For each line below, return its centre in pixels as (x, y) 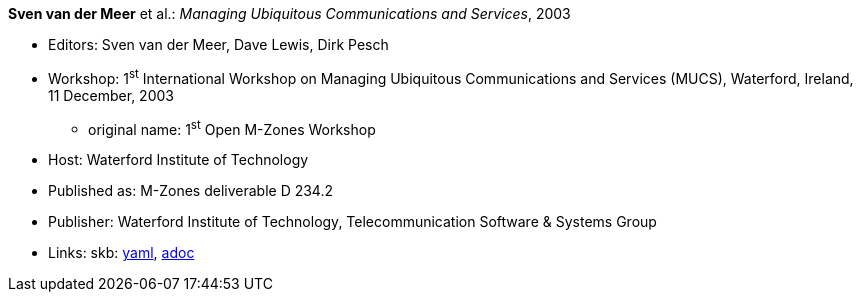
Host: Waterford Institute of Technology (178, 160)
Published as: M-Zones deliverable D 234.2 (191, 191)
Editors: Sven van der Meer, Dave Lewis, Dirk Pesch (218, 44)
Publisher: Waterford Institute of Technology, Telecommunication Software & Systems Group (352, 222)
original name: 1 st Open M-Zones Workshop (232, 127)
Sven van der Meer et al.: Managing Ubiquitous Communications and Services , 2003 (289, 13)
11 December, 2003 (111, 95)
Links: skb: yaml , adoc (121, 253)
